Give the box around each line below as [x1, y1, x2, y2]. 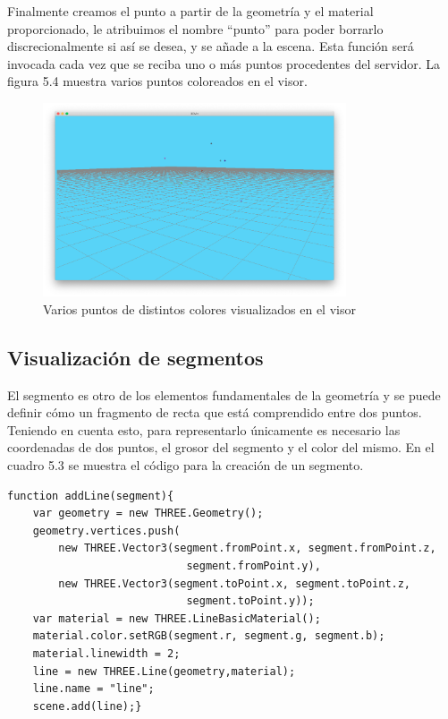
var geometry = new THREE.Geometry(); [32, 507, 264, 520]
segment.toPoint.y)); [186, 595, 315, 608]
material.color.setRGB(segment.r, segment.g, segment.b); [32, 629, 385, 643]
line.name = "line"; [32, 682, 155, 696]
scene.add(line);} [32, 699, 142, 713]
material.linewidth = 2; [32, 646, 181, 660]
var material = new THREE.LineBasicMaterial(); [32, 612, 321, 625]
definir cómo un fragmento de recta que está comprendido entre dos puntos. [7, 403, 422, 422]
